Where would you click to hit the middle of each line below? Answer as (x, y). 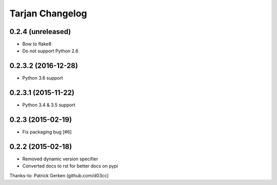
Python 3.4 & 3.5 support (49, 105)
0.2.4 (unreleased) (40, 32)
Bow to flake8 (37, 44)
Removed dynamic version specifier (60, 159)
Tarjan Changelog (48, 13)
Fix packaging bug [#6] (47, 132)
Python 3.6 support (43, 78)
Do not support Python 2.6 (51, 51)
